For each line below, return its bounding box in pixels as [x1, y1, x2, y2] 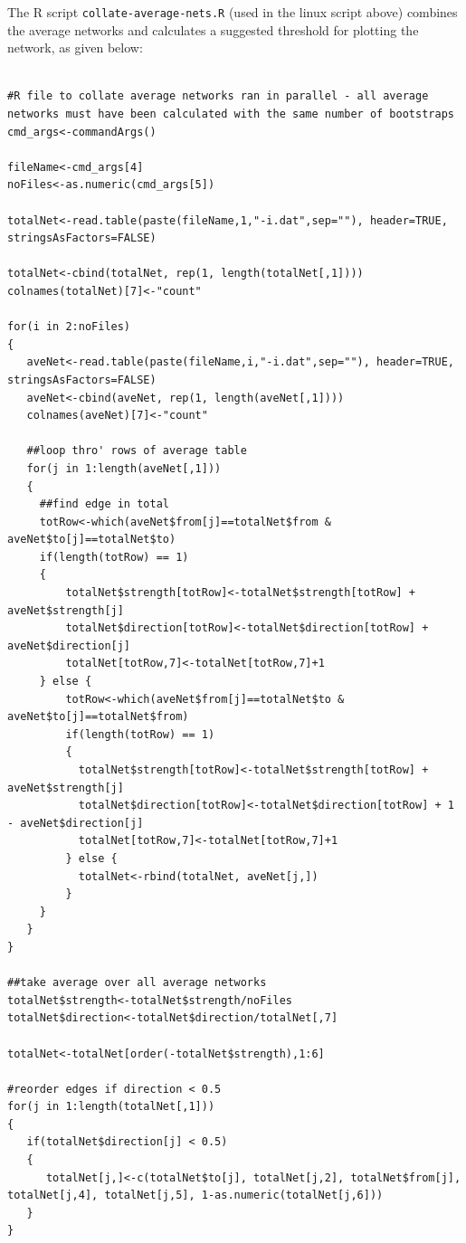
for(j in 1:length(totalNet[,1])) [7, 1100, 215, 1114]
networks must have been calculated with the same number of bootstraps [7, 108, 454, 121]
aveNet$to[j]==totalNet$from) [7, 710, 189, 724]
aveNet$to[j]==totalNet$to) [7, 533, 176, 546]
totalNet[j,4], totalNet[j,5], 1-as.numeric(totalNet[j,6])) [7, 1189, 384, 1202]
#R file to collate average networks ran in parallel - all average [7, 90, 429, 103]
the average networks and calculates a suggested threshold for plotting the [7, 20, 419, 39]
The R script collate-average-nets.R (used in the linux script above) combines [7, 3, 458, 21]
